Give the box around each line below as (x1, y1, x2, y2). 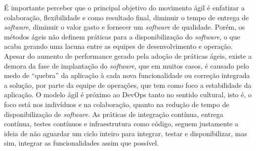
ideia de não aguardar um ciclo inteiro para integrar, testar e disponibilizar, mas (4, 128, 247, 138)
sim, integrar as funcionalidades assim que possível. (4, 138, 159, 148)
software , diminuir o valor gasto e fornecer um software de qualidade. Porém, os (4, 22, 245, 32)
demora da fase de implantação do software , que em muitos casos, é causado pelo (4, 60, 249, 71)
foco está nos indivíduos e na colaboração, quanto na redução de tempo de (4, 99, 229, 109)
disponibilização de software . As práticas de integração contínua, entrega (4, 109, 223, 119)
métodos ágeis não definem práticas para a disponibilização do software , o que (4, 31, 240, 41)
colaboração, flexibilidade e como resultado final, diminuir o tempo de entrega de (4, 12, 249, 22)
